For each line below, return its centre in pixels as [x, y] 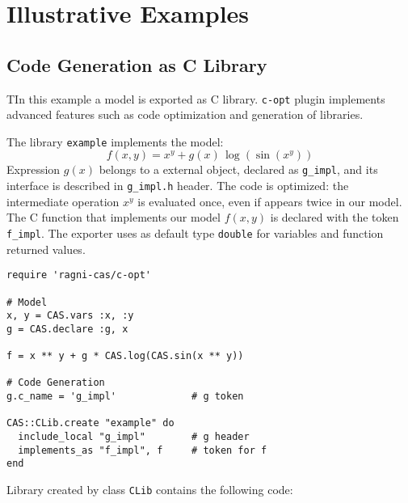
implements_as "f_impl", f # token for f [143, 450]
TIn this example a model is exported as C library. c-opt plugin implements [196, 98]
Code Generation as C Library [137, 64]
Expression [34, 169]
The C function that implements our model [114, 217]
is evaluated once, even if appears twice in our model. [270, 201]
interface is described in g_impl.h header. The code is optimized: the [178, 186]
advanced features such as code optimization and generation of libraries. [185, 114]
